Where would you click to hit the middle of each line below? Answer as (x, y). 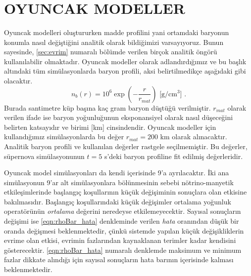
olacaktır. (18, 80)
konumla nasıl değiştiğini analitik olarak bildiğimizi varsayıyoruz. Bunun (114, 42)
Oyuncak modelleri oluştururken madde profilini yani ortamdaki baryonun (117, 32)
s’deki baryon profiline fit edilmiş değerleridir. (174, 156)
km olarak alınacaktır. (194, 137)
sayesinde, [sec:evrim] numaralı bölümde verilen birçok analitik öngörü (111, 52)
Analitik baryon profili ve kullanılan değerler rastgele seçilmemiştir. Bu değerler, (126, 146)
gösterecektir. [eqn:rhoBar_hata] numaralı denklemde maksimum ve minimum (123, 250)
